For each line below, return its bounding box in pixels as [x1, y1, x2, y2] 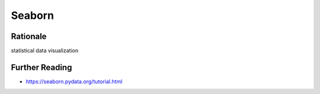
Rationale [11, 31, 47, 41]
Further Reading [11, 62, 72, 72]
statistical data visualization [11, 47, 79, 54]
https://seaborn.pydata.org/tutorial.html [25, 77, 123, 85]
